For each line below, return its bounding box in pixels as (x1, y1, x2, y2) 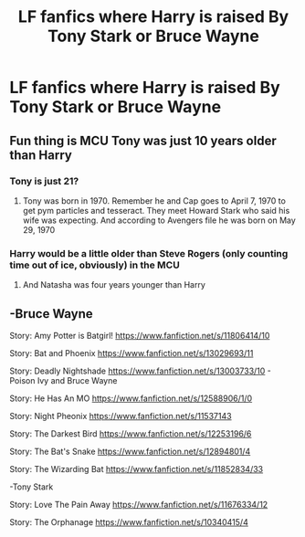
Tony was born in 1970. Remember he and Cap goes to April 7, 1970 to (22, 195, 286, 206)
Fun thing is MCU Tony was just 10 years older (9, 132, 277, 148)
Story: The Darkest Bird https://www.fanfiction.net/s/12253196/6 (9, 427, 252, 439)
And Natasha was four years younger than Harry (22, 279, 205, 290)
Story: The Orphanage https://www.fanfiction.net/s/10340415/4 (9, 516, 248, 527)
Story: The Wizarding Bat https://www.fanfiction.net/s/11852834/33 (9, 463, 263, 474)
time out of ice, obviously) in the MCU (9, 258, 180, 271)
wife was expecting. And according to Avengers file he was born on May (22, 215, 297, 226)
